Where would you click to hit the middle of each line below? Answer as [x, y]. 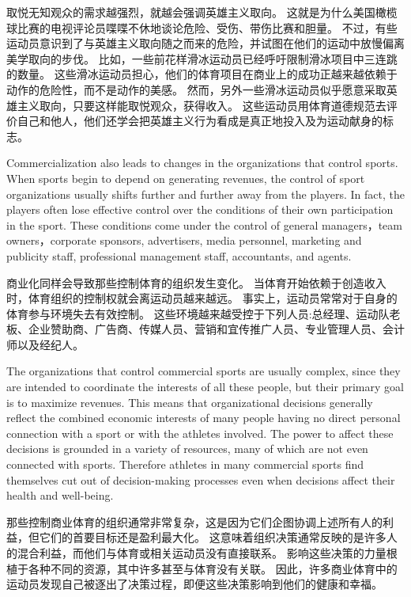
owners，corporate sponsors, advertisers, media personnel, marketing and [184, 240]
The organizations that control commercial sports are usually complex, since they [204, 371]
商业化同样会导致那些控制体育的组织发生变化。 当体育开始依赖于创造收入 [196, 282]
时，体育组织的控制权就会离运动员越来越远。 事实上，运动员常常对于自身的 [202, 298]
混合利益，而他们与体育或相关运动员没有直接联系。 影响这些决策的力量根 [207, 553]
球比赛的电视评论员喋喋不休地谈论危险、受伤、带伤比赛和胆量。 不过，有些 [202, 27]
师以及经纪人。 [45, 344]
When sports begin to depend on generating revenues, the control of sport [186, 178]
